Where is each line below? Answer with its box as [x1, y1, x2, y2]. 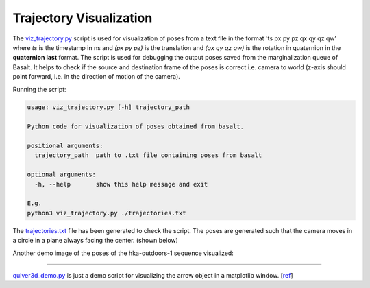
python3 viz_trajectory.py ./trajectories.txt [27, 209, 186, 217]
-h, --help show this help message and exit [34, 180, 208, 188]
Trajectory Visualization [12, 10, 153, 25]
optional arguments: [27, 171, 96, 178]
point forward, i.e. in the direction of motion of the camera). [12, 73, 181, 81]
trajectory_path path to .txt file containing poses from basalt [34, 152, 262, 159]
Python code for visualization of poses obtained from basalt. [27, 123, 245, 130]
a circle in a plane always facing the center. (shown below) [12, 237, 178, 245]
